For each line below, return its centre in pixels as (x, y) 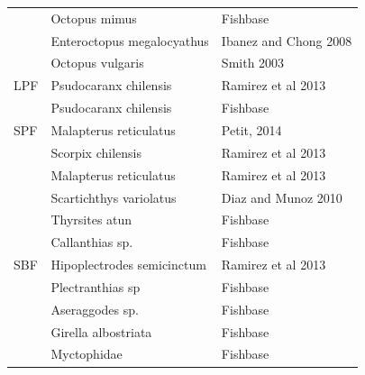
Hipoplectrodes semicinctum (128, 265)
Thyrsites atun (91, 220)
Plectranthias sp (96, 286)
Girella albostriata (101, 331)
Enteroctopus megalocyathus (130, 40)
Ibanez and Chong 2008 (287, 40)
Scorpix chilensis (96, 152)
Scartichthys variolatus (114, 197)
